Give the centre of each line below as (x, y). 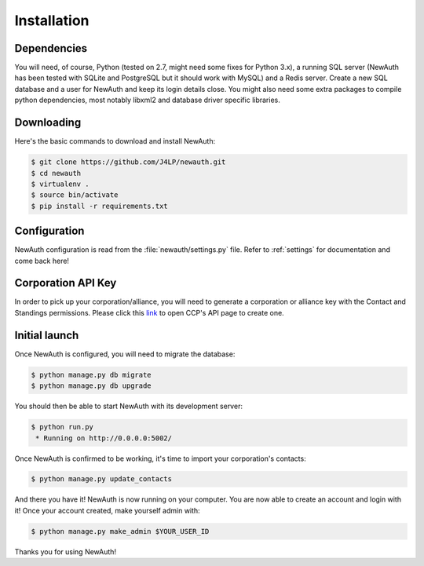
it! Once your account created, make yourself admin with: (107, 510)
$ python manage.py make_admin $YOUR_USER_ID (120, 531)
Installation (52, 20)
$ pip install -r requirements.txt (99, 206)
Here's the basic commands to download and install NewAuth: (115, 141)
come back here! (42, 261)
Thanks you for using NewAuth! (66, 551)
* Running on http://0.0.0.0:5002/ (104, 438)
